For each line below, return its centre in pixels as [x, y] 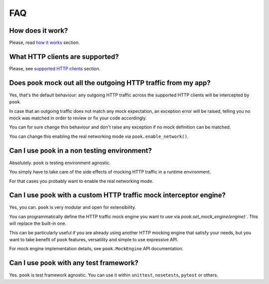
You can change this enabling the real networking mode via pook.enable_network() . [99, 136]
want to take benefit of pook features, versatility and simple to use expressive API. [94, 239]
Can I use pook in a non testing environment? [80, 150]
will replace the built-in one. [38, 223]
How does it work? [39, 31]
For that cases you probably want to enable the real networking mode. [81, 181]
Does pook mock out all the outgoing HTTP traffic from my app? [110, 83]
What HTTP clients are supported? [64, 56]
